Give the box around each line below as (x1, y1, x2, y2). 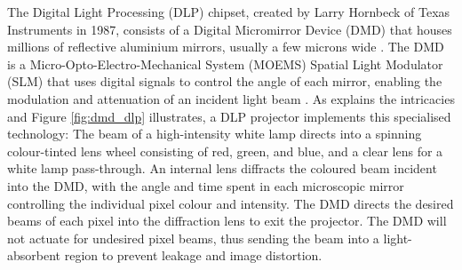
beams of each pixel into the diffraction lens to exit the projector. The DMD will (7, 211, 447, 230)
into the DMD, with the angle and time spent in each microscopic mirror (7, 176, 404, 195)
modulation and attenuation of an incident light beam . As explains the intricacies (7, 89, 455, 107)
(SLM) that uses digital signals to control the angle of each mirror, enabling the (7, 72, 442, 91)
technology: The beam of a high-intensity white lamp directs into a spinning (7, 124, 422, 143)
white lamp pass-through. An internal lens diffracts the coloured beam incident (7, 159, 437, 178)
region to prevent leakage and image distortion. (64, 246, 323, 265)
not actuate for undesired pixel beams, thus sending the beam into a (7, 228, 379, 247)
